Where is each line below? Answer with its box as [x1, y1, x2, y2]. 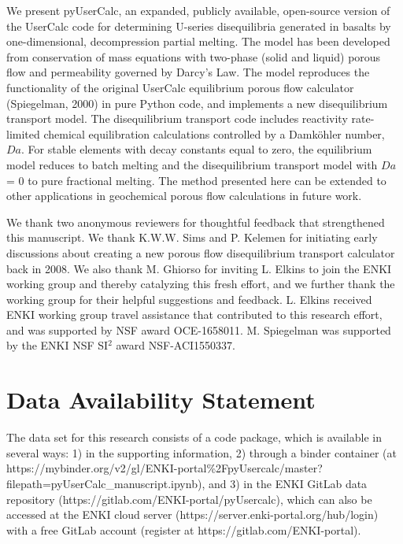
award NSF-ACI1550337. [116, 337, 235, 353]
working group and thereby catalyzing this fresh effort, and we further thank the [6, 276, 395, 292]
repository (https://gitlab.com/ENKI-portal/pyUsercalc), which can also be [6, 490, 372, 507]
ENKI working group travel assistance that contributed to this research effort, [6, 306, 383, 323]
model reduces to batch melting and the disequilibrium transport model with [6, 156, 378, 172]
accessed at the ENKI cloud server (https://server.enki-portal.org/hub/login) [6, 506, 379, 523]
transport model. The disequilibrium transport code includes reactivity [6, 110, 348, 127]
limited [6, 125, 40, 142]
